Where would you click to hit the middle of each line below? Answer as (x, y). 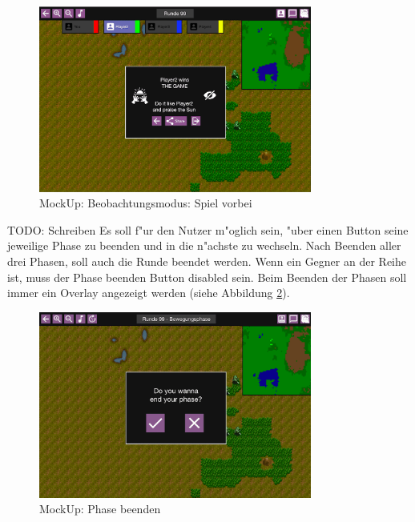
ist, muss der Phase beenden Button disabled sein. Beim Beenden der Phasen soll (207, 277)
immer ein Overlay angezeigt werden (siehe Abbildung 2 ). (149, 293)
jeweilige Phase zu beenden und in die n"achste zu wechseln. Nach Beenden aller (204, 245)
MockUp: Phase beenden (100, 509)
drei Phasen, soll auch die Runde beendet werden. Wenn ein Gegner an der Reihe (207, 261)
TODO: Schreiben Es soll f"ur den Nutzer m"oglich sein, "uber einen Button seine (208, 229)
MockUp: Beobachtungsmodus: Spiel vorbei (146, 203)
